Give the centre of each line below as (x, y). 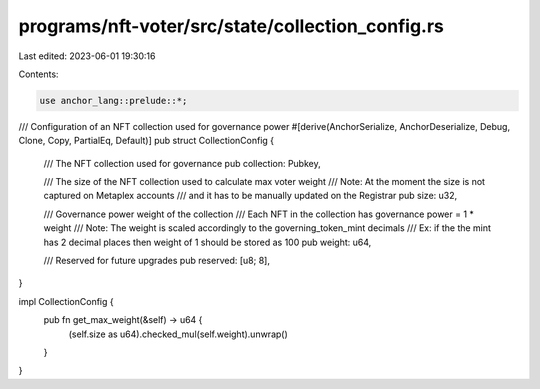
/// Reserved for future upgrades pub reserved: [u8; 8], (156, 261)
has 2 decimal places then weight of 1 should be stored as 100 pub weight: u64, (207, 242)
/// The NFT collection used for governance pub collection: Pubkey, (182, 163)
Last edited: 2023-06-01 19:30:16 (87, 56)
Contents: (38, 74)
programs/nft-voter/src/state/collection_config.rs (231, 26)
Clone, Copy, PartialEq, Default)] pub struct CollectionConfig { (146, 141)
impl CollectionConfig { (66, 301)
